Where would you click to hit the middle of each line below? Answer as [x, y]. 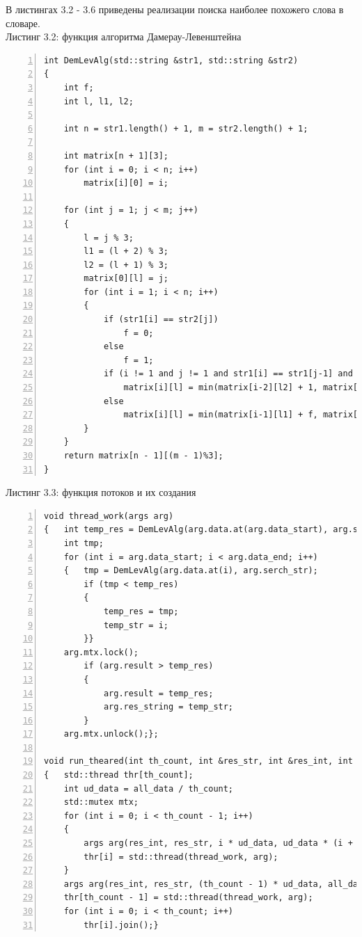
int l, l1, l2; [99, 101]
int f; [79, 87]
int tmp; [84, 543]
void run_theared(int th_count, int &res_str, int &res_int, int [198, 761]
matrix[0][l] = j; [126, 279]
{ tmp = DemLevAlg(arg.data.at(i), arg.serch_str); [191, 571]
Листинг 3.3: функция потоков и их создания [101, 492]
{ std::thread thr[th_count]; [119, 775]
